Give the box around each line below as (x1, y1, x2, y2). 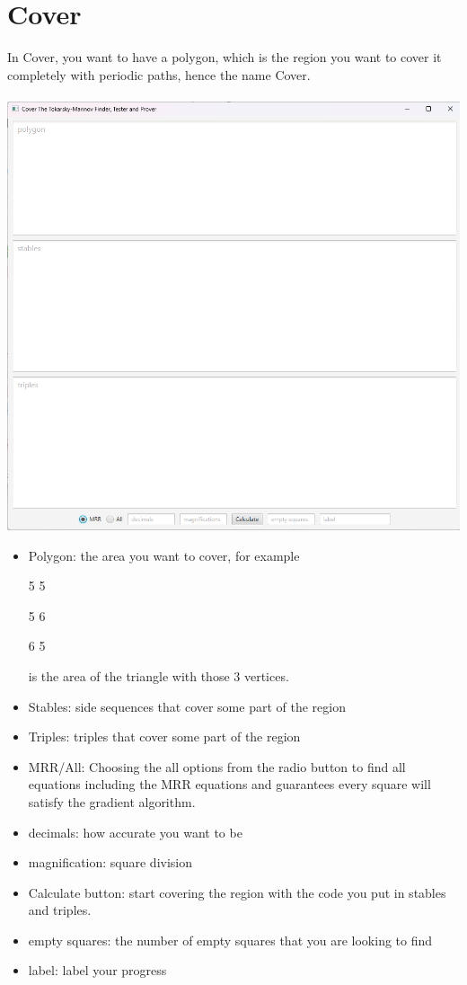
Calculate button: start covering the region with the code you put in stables (28, 883, 446, 901)
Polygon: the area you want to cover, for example (28, 546, 300, 564)
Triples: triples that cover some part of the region (28, 727, 301, 746)
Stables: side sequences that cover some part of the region (28, 697, 346, 715)
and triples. (28, 901, 92, 919)
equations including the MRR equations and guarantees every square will (28, 775, 431, 794)
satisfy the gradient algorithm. (28, 792, 196, 811)
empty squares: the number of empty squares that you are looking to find (28, 930, 433, 949)
